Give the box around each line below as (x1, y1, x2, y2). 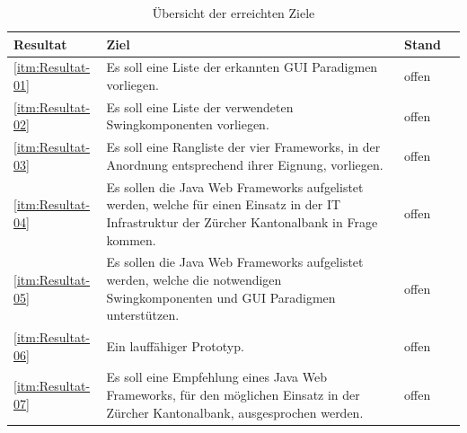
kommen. (106, 230, 156, 249)
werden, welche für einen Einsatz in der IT (106, 195, 341, 214)
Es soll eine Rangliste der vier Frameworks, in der (106, 137, 381, 156)
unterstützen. (106, 305, 180, 324)
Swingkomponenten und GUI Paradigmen (106, 287, 336, 306)
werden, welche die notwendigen (106, 270, 282, 288)
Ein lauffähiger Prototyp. (106, 336, 244, 355)
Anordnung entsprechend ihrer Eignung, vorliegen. (106, 155, 383, 173)
